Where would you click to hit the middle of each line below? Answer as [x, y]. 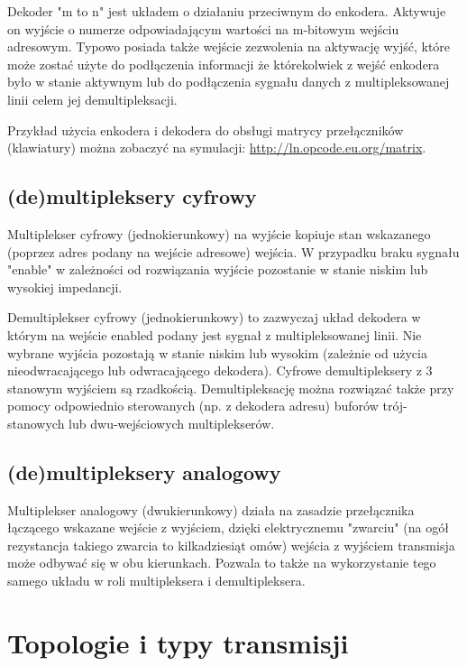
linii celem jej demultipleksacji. [92, 99]
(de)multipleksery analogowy [144, 472]
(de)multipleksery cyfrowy [132, 196]
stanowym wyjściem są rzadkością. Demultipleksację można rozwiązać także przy [231, 388]
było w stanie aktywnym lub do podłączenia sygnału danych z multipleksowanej [229, 82]
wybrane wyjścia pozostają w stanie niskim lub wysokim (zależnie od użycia [217, 352]
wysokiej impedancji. [65, 287]
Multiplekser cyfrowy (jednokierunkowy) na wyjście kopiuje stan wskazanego [219, 233]
